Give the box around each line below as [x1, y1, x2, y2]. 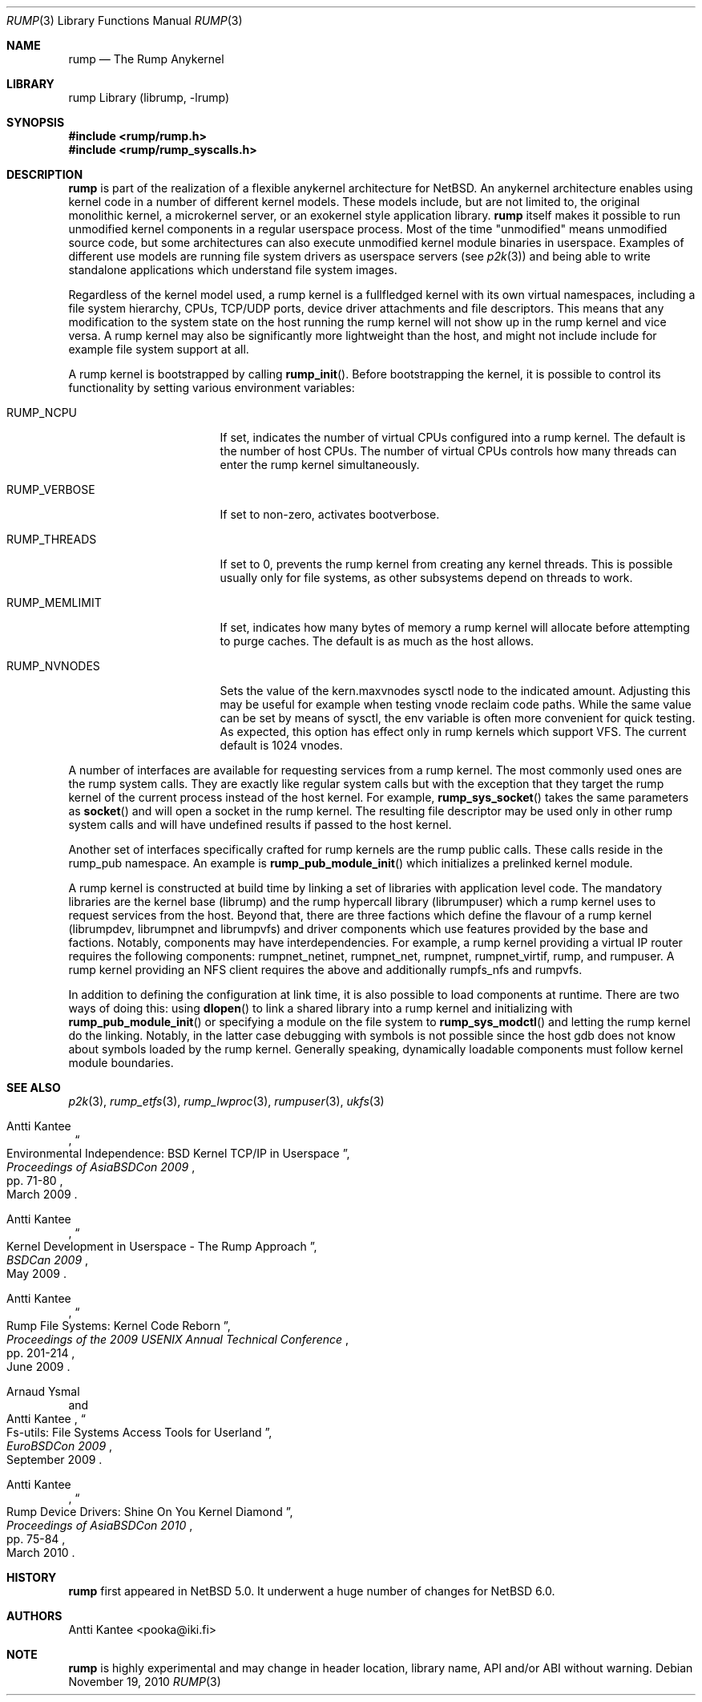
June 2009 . [6, 1360, 71, 1373]
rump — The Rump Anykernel [68, 52, 224, 66]
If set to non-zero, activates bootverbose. [220, 507, 440, 521]
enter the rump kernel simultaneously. [220, 458, 420, 471]
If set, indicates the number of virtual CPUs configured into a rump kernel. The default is [220, 431, 686, 444]
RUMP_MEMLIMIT [6, 596, 102, 609]
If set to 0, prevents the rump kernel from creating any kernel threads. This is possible [220, 557, 673, 571]
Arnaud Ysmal [6, 1385, 80, 1398]
